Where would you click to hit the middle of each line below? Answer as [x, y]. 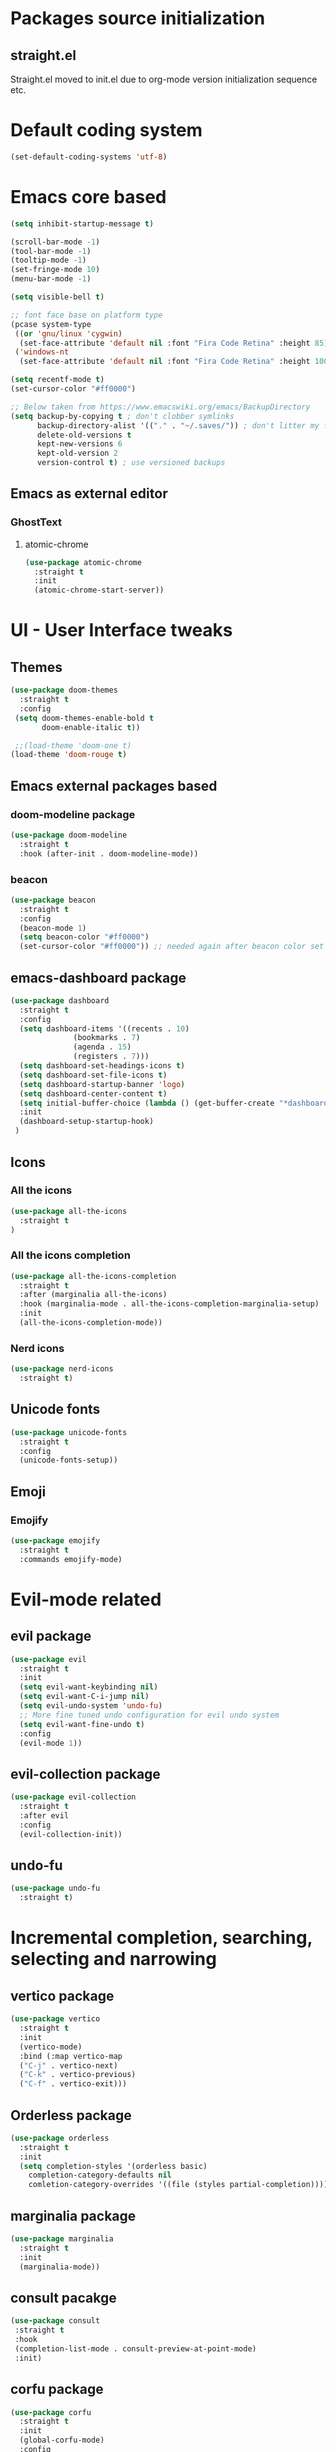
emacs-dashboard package [98, 977]
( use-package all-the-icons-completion [93, 1276]
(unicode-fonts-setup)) [68, 1460]
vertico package [62, 1995]
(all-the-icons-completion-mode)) [91, 1323]
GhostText [36, 522]
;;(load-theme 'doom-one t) [73, 745]
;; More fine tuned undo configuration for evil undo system [149, 1715]
